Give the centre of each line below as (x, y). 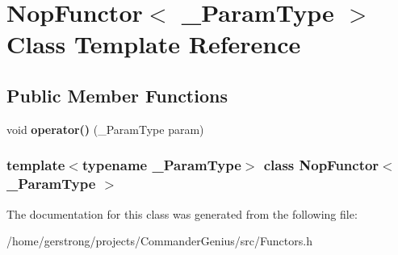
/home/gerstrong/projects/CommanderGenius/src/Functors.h (159, 241)
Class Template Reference (154, 44)
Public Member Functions (117, 95)
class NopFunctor (321, 165)
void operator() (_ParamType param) (105, 129)
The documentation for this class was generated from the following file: (182, 213)
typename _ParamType (161, 165)
